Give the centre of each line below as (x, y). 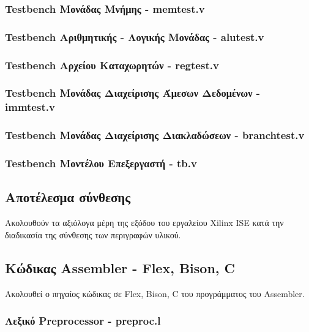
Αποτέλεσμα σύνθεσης (68, 197)
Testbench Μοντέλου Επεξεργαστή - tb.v (101, 163)
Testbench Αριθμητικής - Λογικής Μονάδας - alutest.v (135, 36)
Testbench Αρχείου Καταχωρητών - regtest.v (112, 65)
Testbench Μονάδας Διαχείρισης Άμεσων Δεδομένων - (133, 93)
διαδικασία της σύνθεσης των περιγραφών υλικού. (93, 234)
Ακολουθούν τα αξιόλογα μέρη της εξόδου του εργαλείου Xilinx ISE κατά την (144, 223)
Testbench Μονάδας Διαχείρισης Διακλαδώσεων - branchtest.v (155, 135)
